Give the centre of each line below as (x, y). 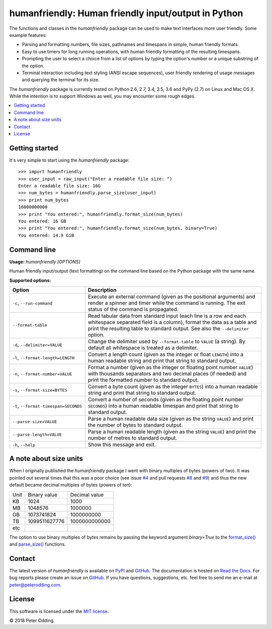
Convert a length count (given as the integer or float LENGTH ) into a (166, 354)
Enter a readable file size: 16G (59, 186)
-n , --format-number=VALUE (42, 374)
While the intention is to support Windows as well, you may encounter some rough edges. (103, 96)
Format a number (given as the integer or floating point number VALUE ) (171, 367)
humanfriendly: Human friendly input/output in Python (126, 13)
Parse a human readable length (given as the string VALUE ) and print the (172, 432)
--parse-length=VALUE (37, 435)
